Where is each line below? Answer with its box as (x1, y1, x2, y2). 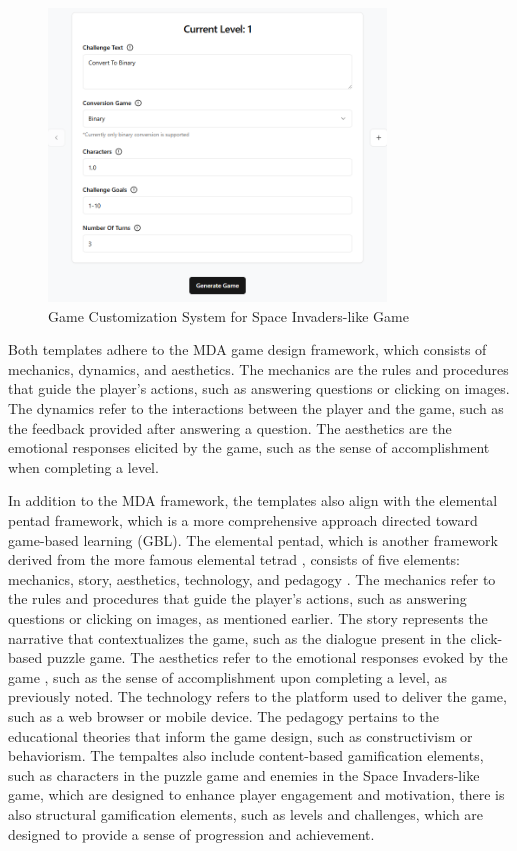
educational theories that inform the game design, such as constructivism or (8, 725, 473, 746)
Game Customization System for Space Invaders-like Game (48, 305, 409, 326)
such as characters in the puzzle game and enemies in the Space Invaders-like (8, 764, 480, 785)
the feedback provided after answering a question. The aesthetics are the (8, 417, 452, 438)
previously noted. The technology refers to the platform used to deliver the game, (8, 686, 507, 707)
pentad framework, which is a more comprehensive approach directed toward (8, 510, 478, 531)
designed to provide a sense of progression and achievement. (8, 823, 375, 844)
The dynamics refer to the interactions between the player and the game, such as (8, 398, 504, 419)
